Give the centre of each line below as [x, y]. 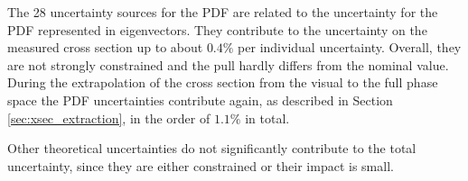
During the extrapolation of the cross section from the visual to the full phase [223, 82]
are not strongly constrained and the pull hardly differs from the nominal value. [228, 64]
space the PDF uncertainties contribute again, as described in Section [200, 100]
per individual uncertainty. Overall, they [350, 47]
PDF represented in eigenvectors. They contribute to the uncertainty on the [217, 29]
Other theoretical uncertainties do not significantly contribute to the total [212, 148]
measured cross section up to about [105, 47]
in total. [267, 118]
